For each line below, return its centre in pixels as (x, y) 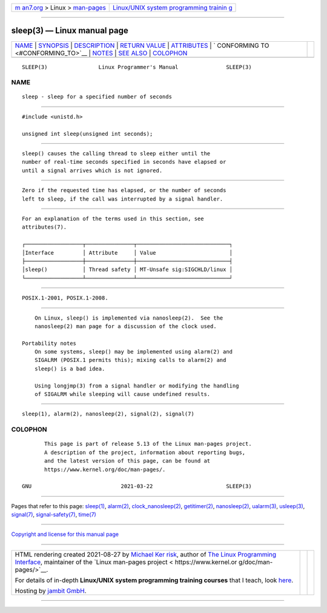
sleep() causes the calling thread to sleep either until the (116, 154)
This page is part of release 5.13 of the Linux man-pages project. (148, 444)
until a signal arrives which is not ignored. (92, 170)
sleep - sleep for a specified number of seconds (97, 97)
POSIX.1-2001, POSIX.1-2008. (65, 298)
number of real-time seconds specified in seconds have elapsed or (124, 162)
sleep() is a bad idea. (70, 369)
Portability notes (49, 343)
